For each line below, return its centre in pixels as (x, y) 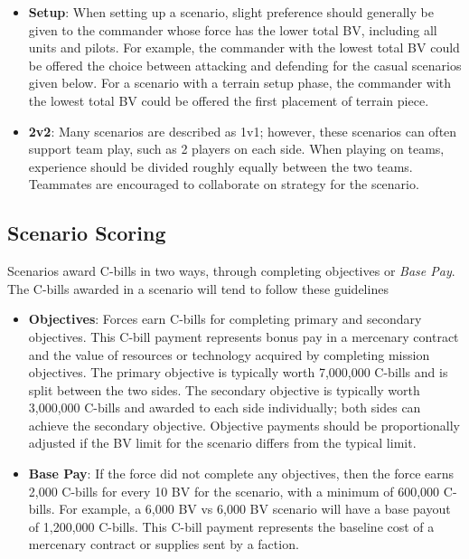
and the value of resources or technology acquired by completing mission (229, 354)
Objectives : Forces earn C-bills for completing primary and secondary (225, 319)
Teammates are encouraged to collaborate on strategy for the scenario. (224, 184)
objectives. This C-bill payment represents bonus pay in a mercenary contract (244, 336)
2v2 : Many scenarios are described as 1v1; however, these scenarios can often (243, 131)
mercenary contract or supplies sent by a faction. (164, 544)
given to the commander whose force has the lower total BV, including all (233, 29)
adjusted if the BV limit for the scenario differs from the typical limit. (222, 443)
